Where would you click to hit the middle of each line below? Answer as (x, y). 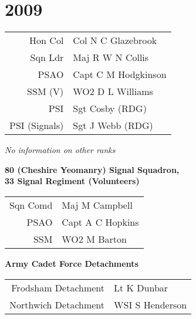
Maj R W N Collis (111, 57)
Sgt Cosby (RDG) (110, 108)
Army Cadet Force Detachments (72, 263)
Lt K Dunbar (141, 287)
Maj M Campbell (97, 205)
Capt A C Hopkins (100, 222)
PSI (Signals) (37, 125)
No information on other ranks (60, 150)
